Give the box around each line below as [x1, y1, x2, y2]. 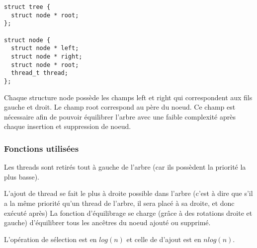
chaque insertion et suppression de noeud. [4, 121, 131, 131]
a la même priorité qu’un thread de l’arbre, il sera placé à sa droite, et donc [4, 197, 235, 208]
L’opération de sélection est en [4, 234, 97, 244]
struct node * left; [11, 45, 79, 52]
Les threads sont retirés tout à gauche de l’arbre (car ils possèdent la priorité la [4, 162, 246, 172]
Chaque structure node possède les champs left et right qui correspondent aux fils [4, 92, 253, 102]
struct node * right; [11, 53, 83, 60]
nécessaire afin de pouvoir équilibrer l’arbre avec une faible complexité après [4, 111, 236, 122]
